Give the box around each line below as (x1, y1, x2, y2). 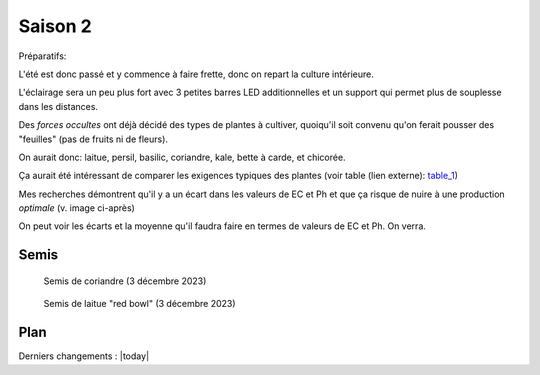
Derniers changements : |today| (18, 350, 150, 362)
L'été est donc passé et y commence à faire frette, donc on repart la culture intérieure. (18, 68, 375, 80)
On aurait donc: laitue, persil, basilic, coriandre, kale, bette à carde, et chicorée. (18, 151, 346, 163)
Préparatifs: (18, 50, 67, 62)
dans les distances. (18, 100, 99, 112)
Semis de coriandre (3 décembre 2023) (43, 275, 207, 287)
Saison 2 (18, 15, 92, 37)
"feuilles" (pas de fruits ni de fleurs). (18, 133, 169, 145)
